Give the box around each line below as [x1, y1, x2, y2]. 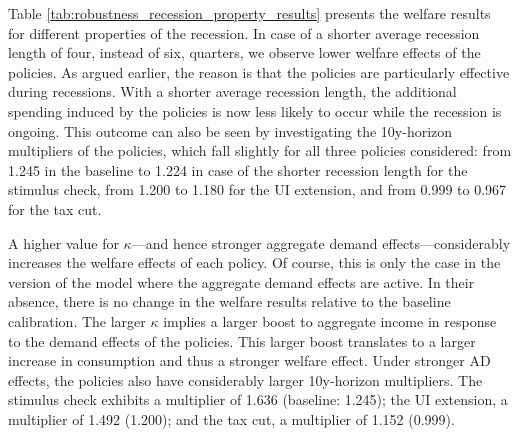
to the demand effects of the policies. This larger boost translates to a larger [8, 330, 476, 351]
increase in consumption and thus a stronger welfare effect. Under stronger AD [8, 350, 491, 371]
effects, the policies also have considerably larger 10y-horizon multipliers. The [8, 369, 483, 390]
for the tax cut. [8, 198, 102, 219]
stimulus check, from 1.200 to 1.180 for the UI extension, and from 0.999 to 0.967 [8, 179, 507, 200]
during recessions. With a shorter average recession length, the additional [8, 81, 457, 102]
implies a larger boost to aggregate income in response [163, 310, 497, 331]
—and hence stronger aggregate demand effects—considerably [131, 232, 511, 253]
